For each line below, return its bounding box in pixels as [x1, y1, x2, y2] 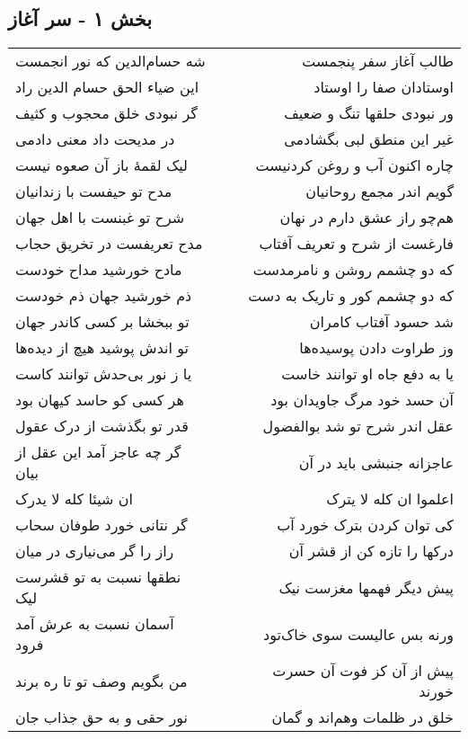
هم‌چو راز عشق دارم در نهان [279, 207, 454, 228]
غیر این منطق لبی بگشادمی [284, 129, 454, 150]
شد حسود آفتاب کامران [309, 311, 454, 333]
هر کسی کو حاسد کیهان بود [15, 389, 184, 411]
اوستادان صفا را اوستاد [313, 76, 454, 98]
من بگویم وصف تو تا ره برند [15, 670, 188, 691]
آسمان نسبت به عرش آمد [15, 613, 174, 635]
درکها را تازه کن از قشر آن [288, 540, 454, 562]
